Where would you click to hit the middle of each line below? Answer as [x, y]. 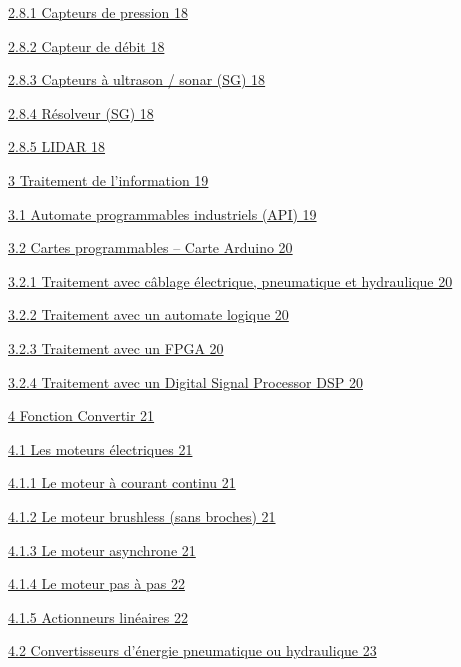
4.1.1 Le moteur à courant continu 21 [122, 482]
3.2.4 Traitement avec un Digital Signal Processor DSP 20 [185, 381]
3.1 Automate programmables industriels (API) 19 [162, 213]
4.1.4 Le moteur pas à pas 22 [96, 583]
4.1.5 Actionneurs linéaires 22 [98, 616]
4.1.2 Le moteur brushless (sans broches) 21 [142, 515]
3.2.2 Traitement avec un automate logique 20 [148, 314]
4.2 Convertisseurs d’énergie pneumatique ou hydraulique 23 [192, 650]
